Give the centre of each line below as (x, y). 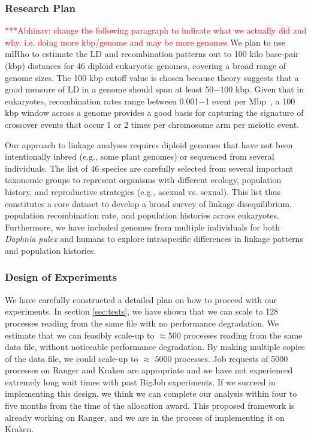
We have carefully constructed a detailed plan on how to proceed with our (141, 299)
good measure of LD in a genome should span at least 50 (109, 89)
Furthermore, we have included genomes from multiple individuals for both (143, 227)
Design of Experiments (61, 277)
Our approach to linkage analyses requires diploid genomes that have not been (149, 144)
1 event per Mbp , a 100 (250, 101)
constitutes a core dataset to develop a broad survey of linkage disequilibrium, (148, 203)
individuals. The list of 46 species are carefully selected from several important (149, 168)
